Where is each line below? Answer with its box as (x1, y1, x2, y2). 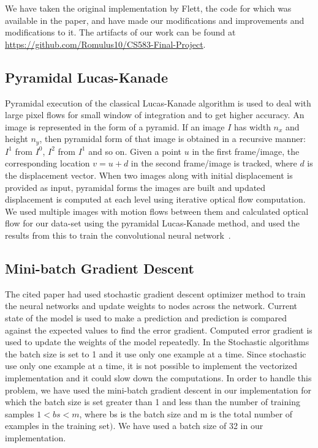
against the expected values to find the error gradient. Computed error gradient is (5, 323, 312, 336)
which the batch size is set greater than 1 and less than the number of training (5, 395, 300, 408)
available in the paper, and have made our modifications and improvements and (5, 13, 305, 26)
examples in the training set (5, 419, 110, 432)
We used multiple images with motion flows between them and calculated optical (5, 204, 309, 217)
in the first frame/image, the (192, 144, 300, 157)
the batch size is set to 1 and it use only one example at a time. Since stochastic (5, 347, 306, 360)
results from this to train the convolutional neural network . (5, 228, 231, 241)
